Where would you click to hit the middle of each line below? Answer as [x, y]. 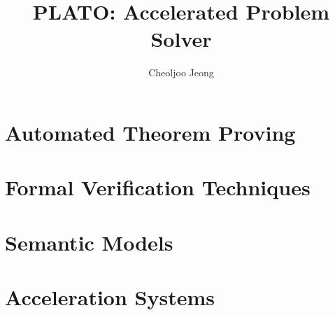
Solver [181, 39]
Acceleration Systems [110, 297]
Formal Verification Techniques [158, 187]
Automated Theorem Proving [150, 132]
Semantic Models [89, 242]
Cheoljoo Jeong [181, 72]
